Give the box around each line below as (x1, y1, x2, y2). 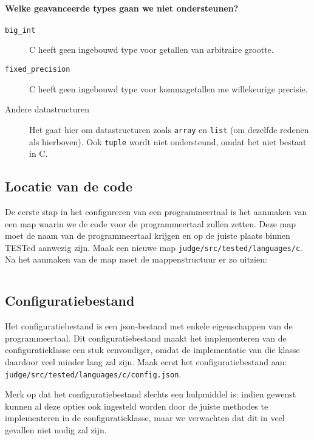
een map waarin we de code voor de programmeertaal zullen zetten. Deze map (5, 217, 296, 230)
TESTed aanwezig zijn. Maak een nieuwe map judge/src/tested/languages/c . (5, 241, 302, 253)
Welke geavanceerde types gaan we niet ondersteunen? (5, 1, 239, 14)
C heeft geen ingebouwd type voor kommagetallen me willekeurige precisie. (29, 82, 308, 95)
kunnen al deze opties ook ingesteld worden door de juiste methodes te (5, 399, 268, 412)
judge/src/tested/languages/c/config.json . (5, 367, 182, 380)
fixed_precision (5, 65, 70, 74)
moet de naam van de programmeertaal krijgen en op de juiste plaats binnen (5, 229, 290, 242)
